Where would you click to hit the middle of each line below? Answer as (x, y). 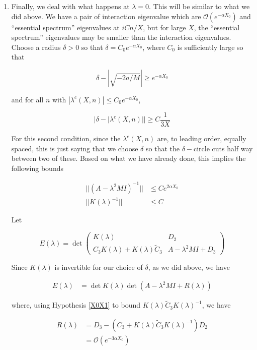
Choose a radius (36, 47)
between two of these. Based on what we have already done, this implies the (128, 158)
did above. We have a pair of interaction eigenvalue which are (106, 16)
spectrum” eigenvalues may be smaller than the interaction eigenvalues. (121, 37)
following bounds (37, 168)
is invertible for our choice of (99, 267)
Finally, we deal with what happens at (70, 6)
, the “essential (217, 27)
